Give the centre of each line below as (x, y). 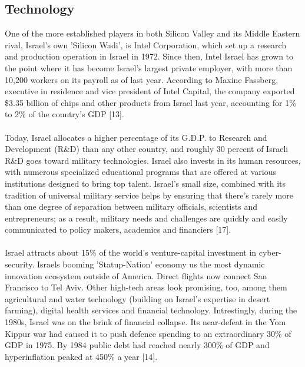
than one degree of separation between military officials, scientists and (131, 206)
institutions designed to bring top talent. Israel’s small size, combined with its (145, 183)
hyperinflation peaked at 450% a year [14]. (81, 356)
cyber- (270, 252)
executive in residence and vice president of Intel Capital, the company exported (150, 91)
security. (20, 264)
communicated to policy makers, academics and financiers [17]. (118, 229)
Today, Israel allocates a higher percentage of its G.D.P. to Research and (136, 137)
